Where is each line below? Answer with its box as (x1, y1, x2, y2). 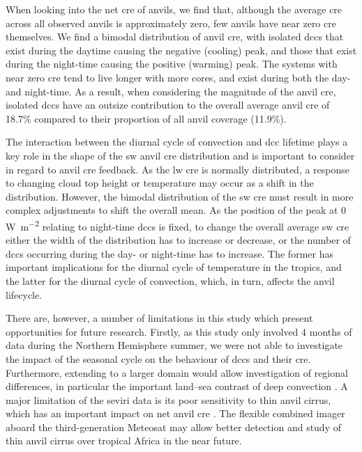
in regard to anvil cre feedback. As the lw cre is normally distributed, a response (6, 162, 350, 176)
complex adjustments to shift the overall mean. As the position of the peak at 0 (6, 203, 347, 217)
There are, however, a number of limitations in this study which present (6, 311, 313, 325)
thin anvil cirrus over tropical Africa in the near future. (6, 433, 242, 448)
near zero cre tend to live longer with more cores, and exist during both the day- (6, 70, 351, 84)
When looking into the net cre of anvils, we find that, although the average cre (6, 2, 342, 16)
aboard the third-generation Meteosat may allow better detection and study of (6, 419, 341, 434)
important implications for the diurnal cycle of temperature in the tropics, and (6, 260, 342, 274)
